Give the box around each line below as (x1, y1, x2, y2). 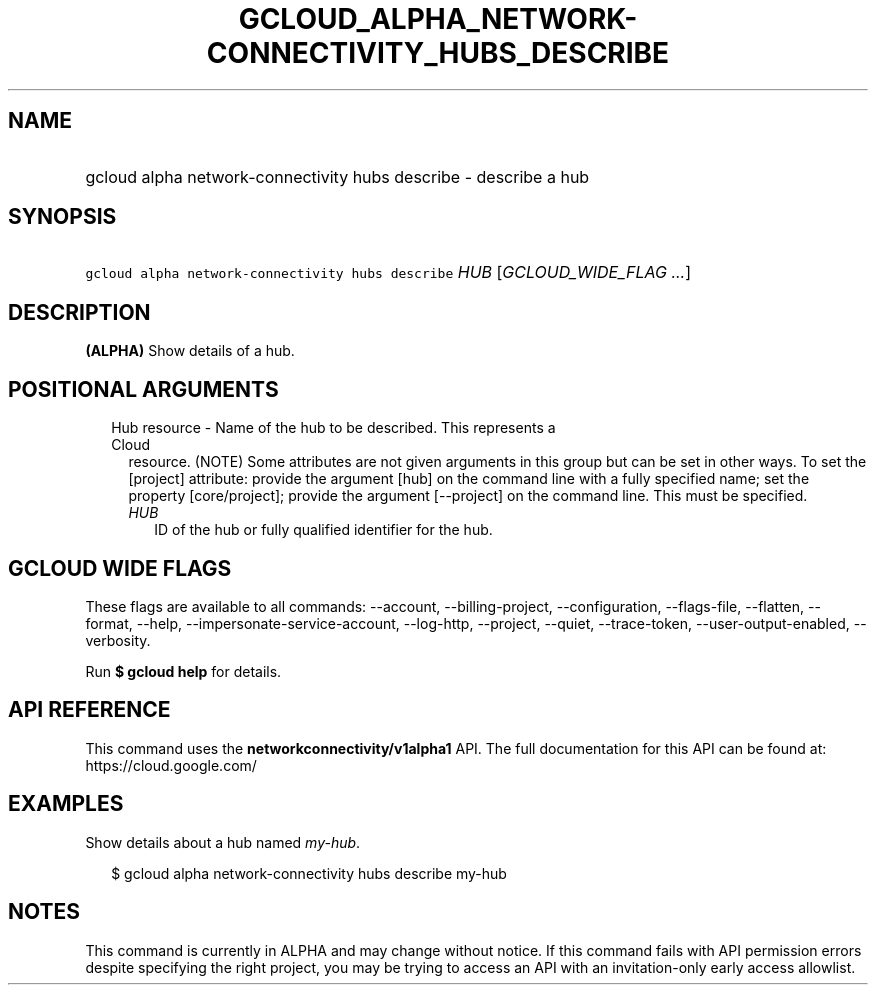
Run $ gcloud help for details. (85, 662, 282, 680)
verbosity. (85, 631, 151, 649)
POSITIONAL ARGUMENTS (8, 376, 279, 402)
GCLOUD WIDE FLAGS (8, 555, 232, 581)
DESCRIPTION (8, 299, 151, 325)
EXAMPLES (8, 791, 124, 817)
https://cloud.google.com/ (85, 756, 257, 774)
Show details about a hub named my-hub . (85, 833, 361, 851)
